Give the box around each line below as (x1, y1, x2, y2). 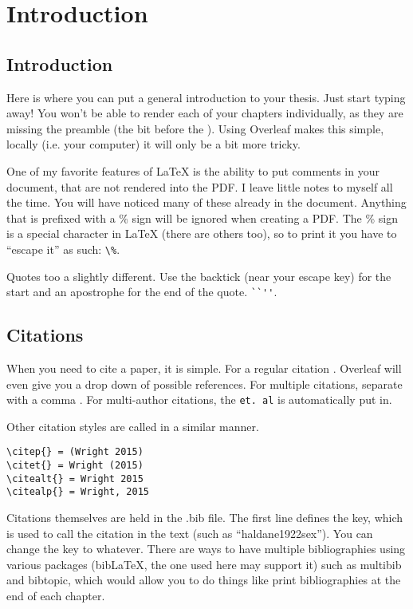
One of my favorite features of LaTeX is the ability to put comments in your (6, 162, 380, 179)
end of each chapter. (6, 587, 105, 604)
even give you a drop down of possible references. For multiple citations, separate (6, 375, 403, 392)
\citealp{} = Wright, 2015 (6, 486, 149, 498)
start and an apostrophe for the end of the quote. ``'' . (6, 283, 277, 300)
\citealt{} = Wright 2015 (6, 473, 144, 484)
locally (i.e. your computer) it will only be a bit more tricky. (6, 136, 301, 152)
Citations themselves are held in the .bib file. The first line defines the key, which (6, 509, 403, 526)
